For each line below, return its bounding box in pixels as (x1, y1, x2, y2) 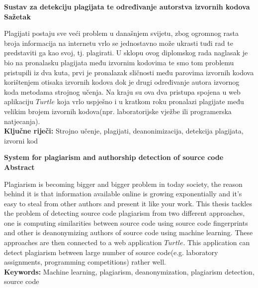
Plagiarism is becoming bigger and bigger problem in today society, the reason (4, 178, 243, 189)
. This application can (183, 237, 250, 248)
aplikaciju (4, 96, 34, 107)
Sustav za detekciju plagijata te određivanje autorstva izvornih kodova (4, 1, 250, 11)
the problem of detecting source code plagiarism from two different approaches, (4, 208, 245, 218)
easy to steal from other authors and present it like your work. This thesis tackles (4, 198, 252, 208)
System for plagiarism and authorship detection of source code (4, 152, 224, 162)
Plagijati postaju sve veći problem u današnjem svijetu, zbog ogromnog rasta (4, 28, 239, 38)
